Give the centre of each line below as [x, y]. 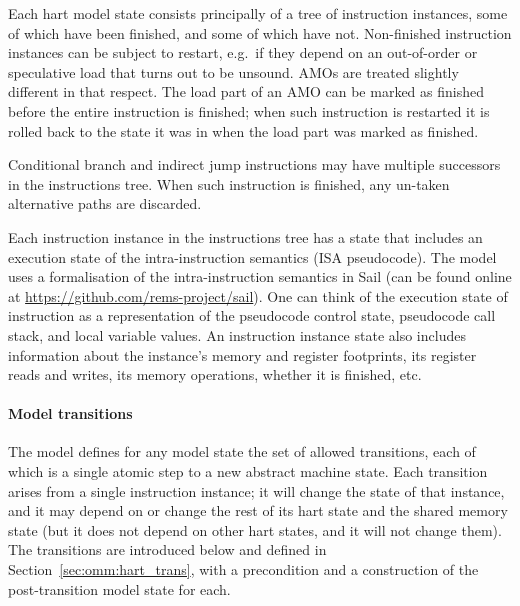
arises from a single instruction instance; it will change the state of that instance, [256, 490]
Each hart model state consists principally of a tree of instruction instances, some [258, 13]
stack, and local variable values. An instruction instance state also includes [237, 334]
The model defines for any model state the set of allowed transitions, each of [242, 451]
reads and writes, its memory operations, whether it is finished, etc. [215, 374]
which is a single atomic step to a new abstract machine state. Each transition [248, 471]
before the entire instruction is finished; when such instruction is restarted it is [249, 110]
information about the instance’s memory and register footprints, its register [242, 354]
